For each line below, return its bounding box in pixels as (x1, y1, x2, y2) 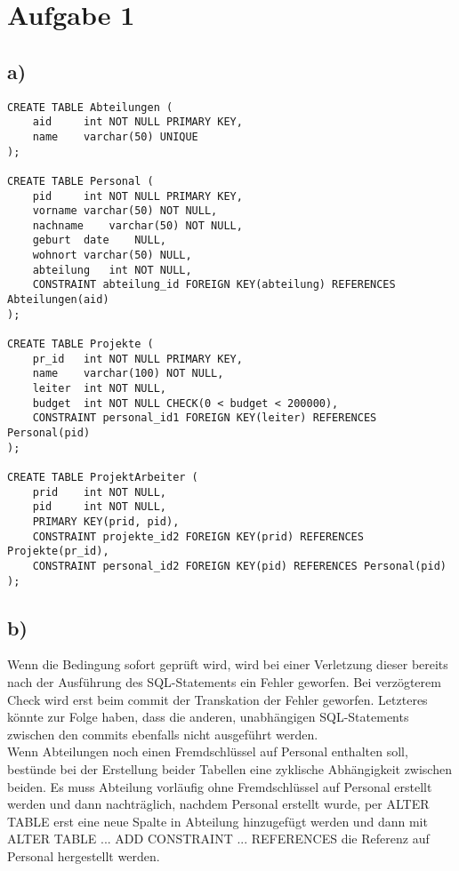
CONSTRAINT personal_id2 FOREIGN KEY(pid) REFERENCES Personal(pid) (32, 559, 447, 572)
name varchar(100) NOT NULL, (32, 367, 224, 380)
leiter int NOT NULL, (32, 382, 166, 396)
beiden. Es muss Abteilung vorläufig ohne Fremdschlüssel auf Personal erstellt (7, 777, 432, 795)
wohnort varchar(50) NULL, (32, 249, 192, 262)
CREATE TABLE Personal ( (7, 174, 154, 188)
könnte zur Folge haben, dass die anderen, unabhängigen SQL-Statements (7, 707, 409, 726)
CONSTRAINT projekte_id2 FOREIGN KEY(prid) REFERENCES (32, 530, 364, 543)
